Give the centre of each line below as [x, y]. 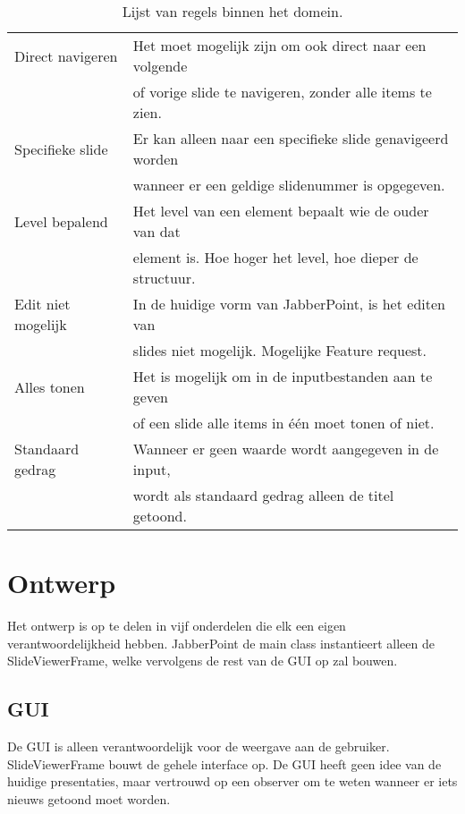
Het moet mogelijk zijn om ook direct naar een [279, 45]
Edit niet [42, 304]
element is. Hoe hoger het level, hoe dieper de [275, 257]
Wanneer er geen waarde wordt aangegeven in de [286, 449]
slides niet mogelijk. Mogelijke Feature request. [279, 350]
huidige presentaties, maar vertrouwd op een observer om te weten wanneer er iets [232, 781]
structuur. [164, 278]
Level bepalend [61, 221]
